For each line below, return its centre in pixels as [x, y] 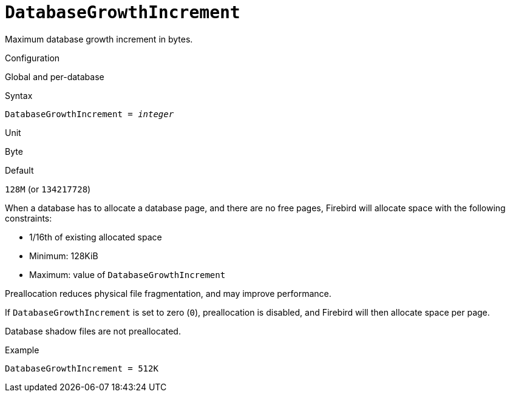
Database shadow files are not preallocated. [93, 331]
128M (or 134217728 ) [48, 189]
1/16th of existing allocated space [96, 237]
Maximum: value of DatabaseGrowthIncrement [127, 274]
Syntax [19, 95]
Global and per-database [55, 76]
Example [22, 350]
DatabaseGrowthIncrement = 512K [82, 368]
